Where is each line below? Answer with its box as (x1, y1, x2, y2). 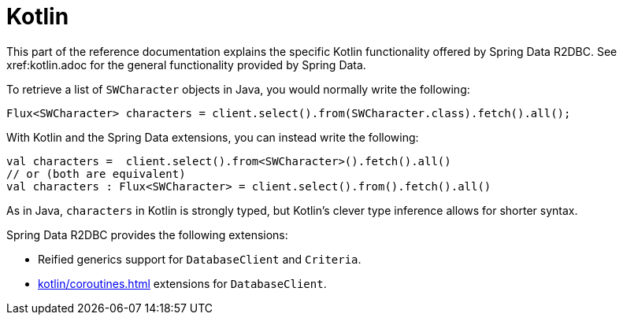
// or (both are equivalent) (6, 167, 186, 180)
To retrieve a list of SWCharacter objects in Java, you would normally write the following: (6, 82, 470, 96)
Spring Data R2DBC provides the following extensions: (6, 227, 288, 242)
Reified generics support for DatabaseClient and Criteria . (38, 252, 362, 266)
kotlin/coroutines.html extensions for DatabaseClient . (38, 276, 327, 290)
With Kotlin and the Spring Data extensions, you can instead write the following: (6, 130, 419, 144)
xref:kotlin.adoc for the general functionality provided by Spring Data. (6, 57, 366, 72)
